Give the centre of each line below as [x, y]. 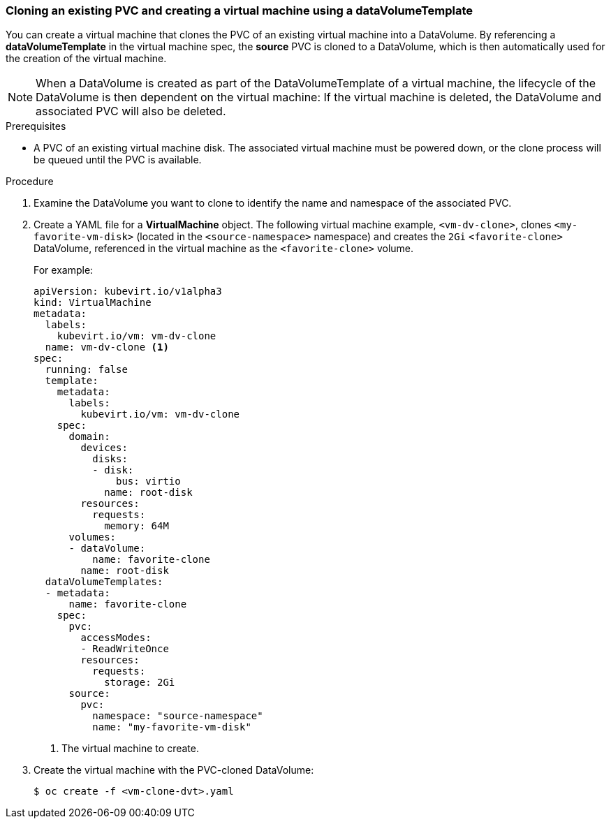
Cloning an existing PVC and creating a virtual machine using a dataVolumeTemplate [240, 10]
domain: [89, 437]
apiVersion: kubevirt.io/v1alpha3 [128, 292]
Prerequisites [36, 126]
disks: [110, 459]
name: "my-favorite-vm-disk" [172, 727]
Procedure [30, 182]
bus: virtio [148, 481]
